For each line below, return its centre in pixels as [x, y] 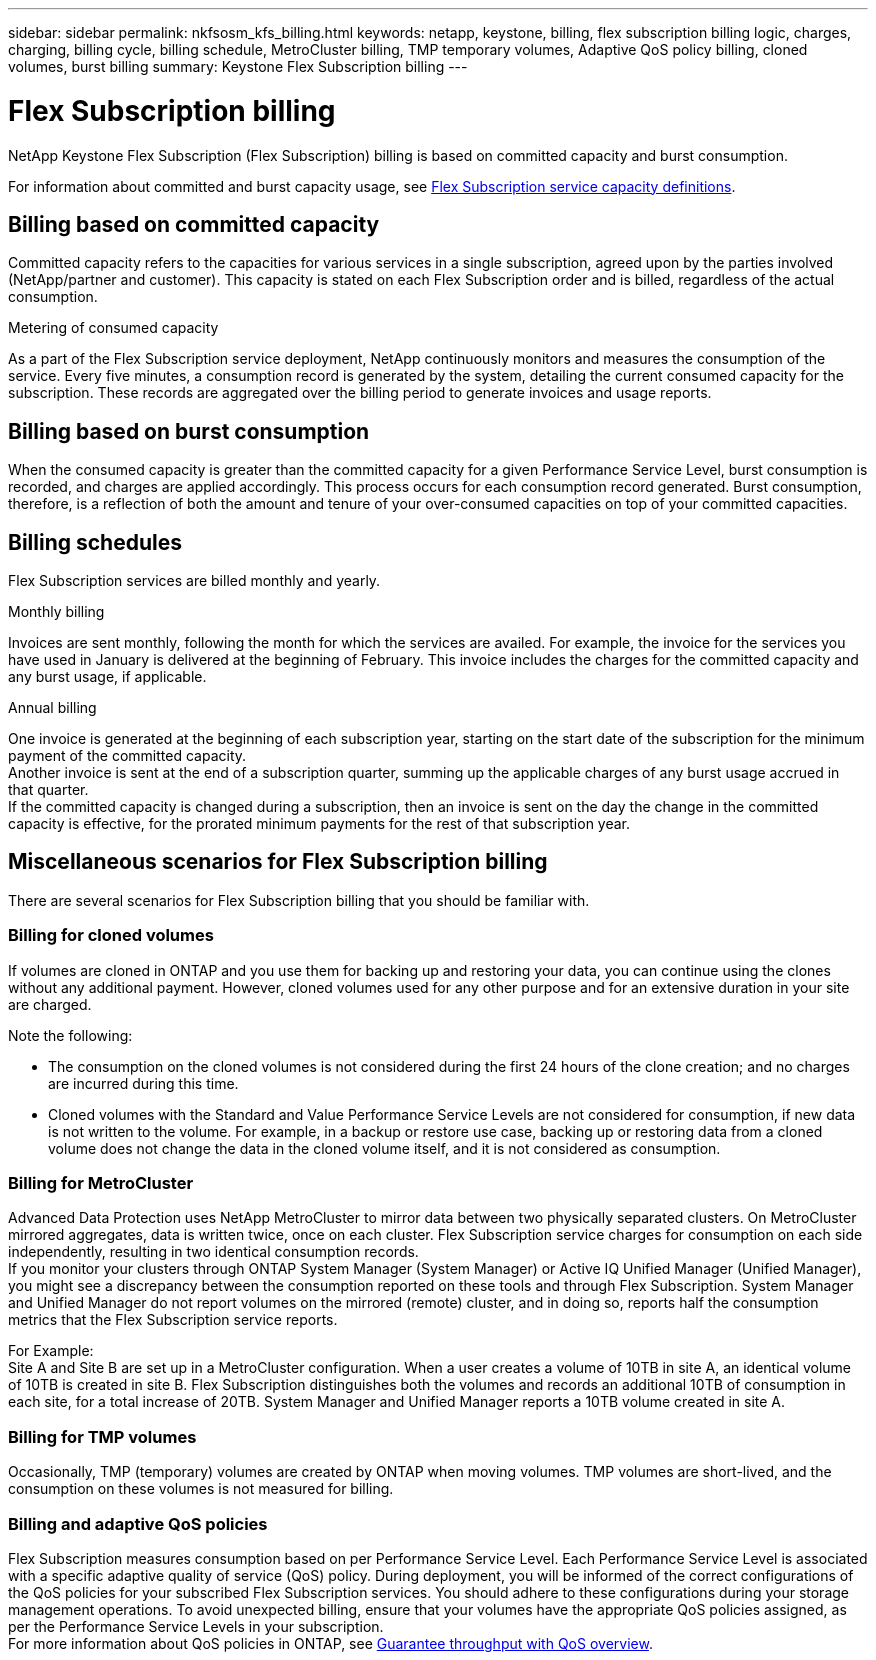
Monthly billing [56, 612]
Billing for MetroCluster [101, 1183]
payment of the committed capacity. [127, 756]
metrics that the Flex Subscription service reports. [173, 1320]
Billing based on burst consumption [189, 431]
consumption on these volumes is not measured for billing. [201, 1489]
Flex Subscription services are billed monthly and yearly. [194, 581]
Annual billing [52, 708]
